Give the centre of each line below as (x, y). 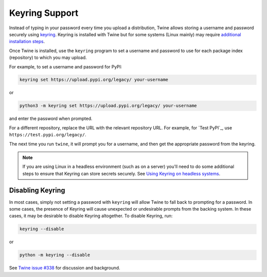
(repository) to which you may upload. (48, 57)
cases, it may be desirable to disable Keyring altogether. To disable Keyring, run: (91, 216)
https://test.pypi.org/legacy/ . (48, 135)
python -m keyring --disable (55, 255)
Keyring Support (44, 13)
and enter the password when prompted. (51, 118)
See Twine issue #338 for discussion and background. (65, 268)
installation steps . (27, 42)
